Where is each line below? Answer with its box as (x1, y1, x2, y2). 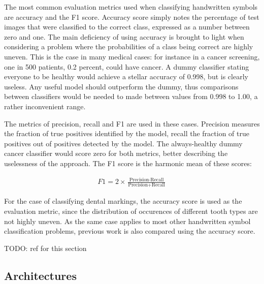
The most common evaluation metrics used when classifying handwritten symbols (4, 2, 258, 12)
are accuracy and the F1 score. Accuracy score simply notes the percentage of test (4, 11, 259, 22)
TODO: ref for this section (4, 242, 87, 253)
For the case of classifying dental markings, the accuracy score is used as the (4, 196, 242, 206)
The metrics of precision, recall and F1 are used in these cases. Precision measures (4, 118, 260, 129)
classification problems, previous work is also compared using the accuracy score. (4, 226, 255, 236)
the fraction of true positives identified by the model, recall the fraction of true (4, 128, 249, 139)
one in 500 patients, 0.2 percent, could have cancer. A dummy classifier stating (4, 61, 249, 72)
